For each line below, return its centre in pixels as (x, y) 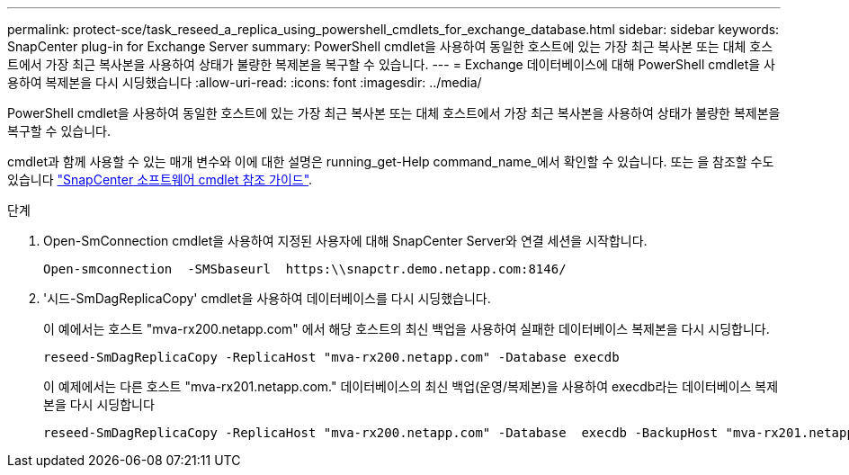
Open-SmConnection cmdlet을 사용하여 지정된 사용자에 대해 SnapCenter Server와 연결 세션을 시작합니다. (345, 241)
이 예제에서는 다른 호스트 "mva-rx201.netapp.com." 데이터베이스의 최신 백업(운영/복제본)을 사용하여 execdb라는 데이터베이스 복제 (411, 386)
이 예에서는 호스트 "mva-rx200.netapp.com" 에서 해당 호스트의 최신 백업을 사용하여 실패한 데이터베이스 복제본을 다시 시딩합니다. (407, 329)
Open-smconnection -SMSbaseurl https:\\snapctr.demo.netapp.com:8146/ (305, 269)
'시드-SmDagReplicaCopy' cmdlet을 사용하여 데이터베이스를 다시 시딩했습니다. (267, 298)
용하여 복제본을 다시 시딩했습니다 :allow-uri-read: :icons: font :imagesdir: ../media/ (245, 82)
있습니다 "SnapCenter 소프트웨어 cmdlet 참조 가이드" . (160, 179)
